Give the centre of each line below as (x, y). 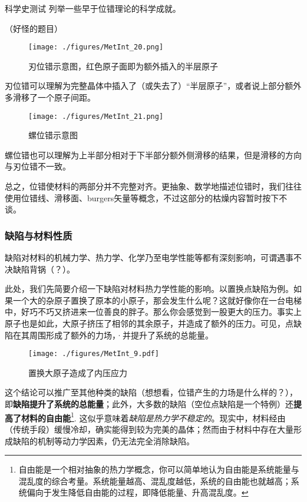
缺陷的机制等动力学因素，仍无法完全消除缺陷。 (103, 441)
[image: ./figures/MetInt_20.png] (96, 47)
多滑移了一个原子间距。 (50, 97)
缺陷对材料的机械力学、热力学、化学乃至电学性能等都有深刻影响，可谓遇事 (149, 257)
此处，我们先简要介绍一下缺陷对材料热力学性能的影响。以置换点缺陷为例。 (149, 289)
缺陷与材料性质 (39, 235)
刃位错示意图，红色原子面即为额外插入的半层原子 (123, 66)
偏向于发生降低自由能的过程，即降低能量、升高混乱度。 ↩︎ (138, 492)
